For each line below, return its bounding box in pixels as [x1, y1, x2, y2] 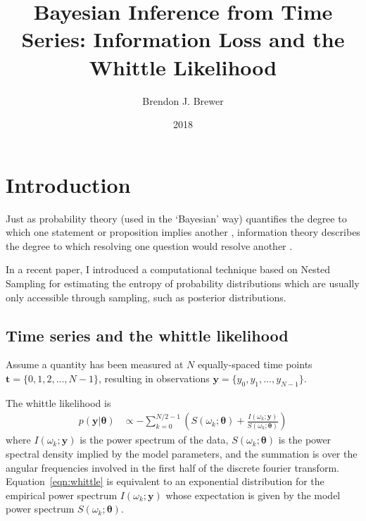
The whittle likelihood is [6, 395, 111, 410]
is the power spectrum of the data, [80, 432, 229, 447]
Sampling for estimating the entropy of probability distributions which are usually [6, 276, 360, 290]
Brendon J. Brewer [142, 93, 224, 108]
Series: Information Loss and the [21, 25, 345, 54]
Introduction [6, 170, 131, 199]
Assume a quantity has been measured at [6, 357, 184, 372]
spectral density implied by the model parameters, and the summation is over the [6, 446, 358, 460]
